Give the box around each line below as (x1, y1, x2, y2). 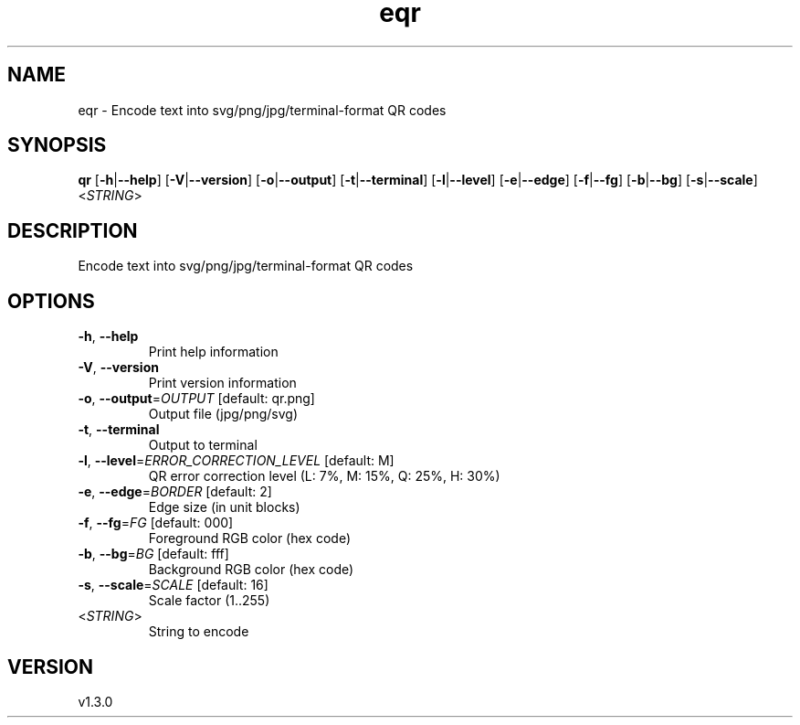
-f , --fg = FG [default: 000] (78, 515, 234, 531)
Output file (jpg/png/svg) (148, 406, 299, 422)
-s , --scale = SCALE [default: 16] (78, 577, 268, 593)
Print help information (148, 344, 279, 360)
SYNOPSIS (7, 133, 107, 157)
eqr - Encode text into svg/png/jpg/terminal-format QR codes (78, 101, 447, 118)
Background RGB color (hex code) (148, 561, 354, 578)
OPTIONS (7, 289, 95, 313)
